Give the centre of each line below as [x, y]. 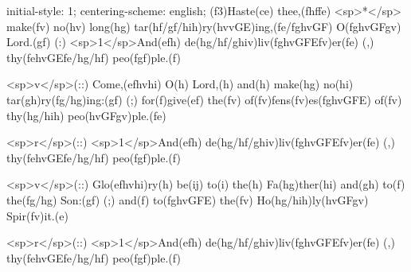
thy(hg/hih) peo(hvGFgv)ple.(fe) [86, 115]
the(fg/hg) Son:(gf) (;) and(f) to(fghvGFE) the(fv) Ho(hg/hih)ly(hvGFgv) [188, 199]
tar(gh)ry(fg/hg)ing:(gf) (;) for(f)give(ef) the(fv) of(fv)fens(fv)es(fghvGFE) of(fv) [204, 99]
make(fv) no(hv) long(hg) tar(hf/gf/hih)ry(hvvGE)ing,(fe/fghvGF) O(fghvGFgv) [204, 26]
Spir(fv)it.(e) [37, 215]
